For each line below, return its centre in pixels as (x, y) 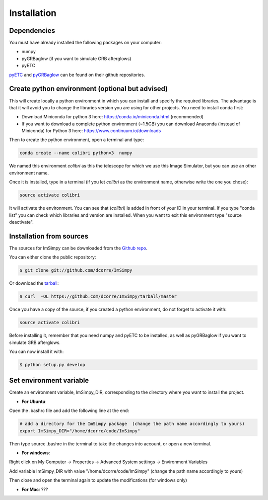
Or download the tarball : (34, 283)
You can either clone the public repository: (53, 257)
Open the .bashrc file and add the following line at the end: (69, 411)
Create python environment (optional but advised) (89, 89)
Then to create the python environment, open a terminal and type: (76, 140)
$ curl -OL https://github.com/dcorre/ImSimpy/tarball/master (98, 296)
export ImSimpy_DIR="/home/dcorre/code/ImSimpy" (80, 431)
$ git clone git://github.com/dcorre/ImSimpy (76, 270)
